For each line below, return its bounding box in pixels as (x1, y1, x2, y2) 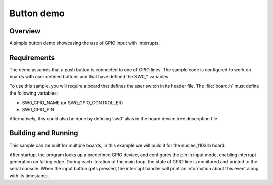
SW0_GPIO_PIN (22, 106, 54, 112)
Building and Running (9, 129, 78, 137)
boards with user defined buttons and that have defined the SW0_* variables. (9, 74, 170, 80)
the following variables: (9, 90, 58, 96)
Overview (9, 27, 41, 35)
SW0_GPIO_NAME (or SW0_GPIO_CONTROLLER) (22, 99, 123, 106)
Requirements (9, 53, 55, 62)
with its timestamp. (9, 172, 49, 179)
